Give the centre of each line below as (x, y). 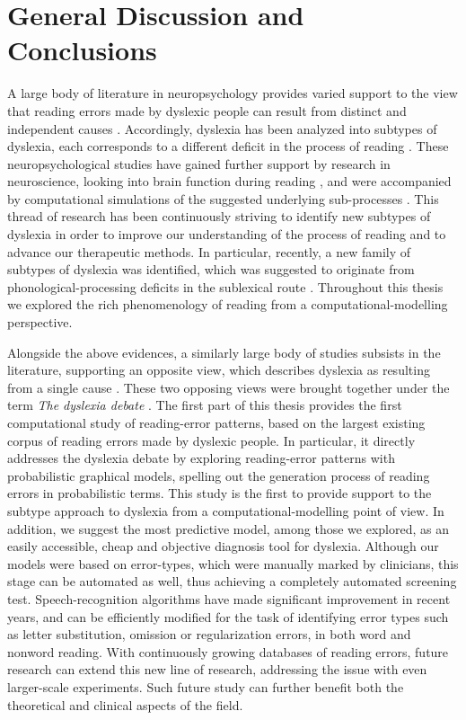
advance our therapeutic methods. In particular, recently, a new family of (209, 251)
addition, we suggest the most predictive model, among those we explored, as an (228, 528)
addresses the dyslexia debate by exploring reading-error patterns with (201, 458)
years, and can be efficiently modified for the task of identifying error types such (228, 616)
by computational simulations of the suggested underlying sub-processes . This (223, 198)
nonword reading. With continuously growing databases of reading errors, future (228, 651)
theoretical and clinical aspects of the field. (125, 704)
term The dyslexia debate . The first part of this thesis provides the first (205, 405)
